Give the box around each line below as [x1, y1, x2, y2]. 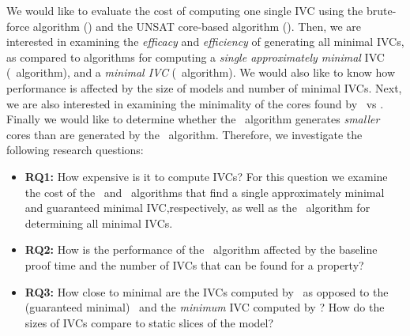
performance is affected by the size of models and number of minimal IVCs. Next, [6, 79, 402, 96]
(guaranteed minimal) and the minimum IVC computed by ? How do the [24, 299, 385, 315]
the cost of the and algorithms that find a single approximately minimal [24, 183, 385, 200]
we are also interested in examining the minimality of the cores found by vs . [6, 95, 384, 111]
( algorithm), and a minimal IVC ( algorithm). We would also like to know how [6, 64, 396, 81]
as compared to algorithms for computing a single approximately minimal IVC [6, 48, 385, 65]
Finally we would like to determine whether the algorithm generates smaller [6, 111, 380, 127]
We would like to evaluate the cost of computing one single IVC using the [6, 2, 363, 18]
